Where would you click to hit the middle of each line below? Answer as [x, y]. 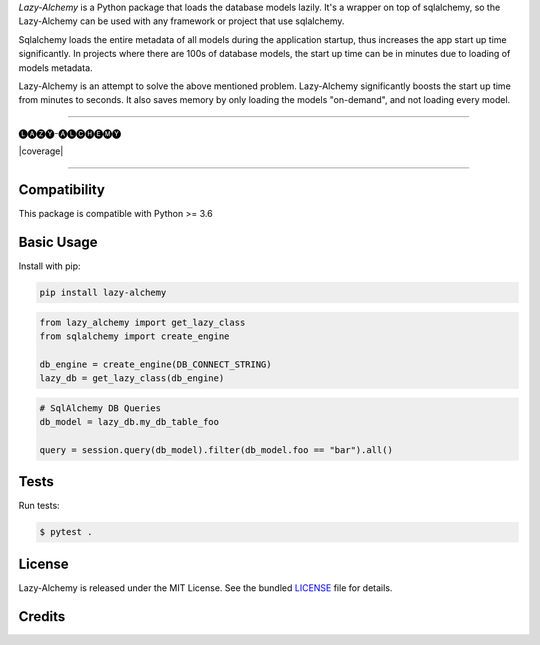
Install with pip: [49, 266]
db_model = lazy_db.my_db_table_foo [129, 422]
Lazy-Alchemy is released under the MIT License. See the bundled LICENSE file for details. [205, 587]
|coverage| [41, 151]
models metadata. [56, 67]
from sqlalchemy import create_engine [134, 336]
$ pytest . [66, 532]
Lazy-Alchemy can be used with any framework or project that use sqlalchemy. [181, 21]
